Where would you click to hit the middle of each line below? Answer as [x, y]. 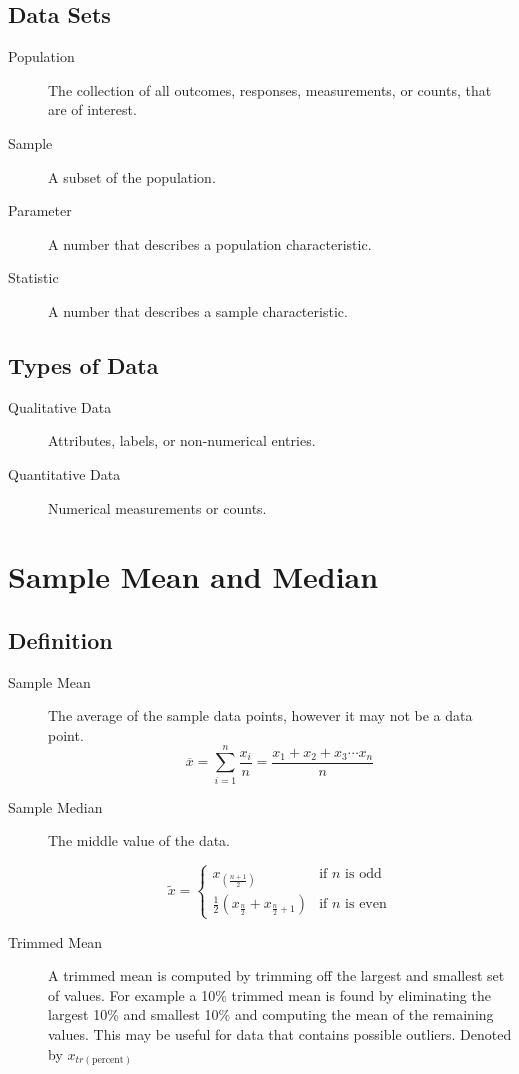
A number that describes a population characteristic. [210, 243]
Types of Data [83, 364]
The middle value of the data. [139, 840]
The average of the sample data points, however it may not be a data [260, 715]
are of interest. [92, 109]
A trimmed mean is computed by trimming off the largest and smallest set [276, 975]
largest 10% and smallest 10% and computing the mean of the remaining [271, 1014]
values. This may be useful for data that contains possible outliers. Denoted [280, 1033]
